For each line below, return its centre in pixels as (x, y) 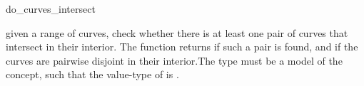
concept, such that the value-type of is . (92, 74)
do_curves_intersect (51, 9)
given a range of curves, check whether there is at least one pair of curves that (177, 32)
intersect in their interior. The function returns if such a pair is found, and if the (182, 47)
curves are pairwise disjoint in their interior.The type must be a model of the (174, 60)
